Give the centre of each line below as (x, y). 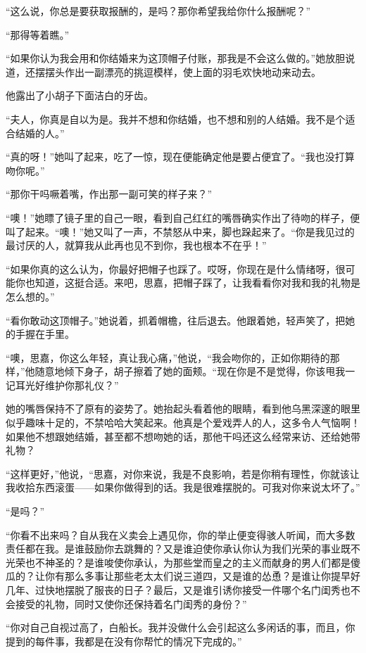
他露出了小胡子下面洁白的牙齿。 (80, 95)
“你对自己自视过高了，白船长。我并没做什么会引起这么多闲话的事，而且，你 (181, 627)
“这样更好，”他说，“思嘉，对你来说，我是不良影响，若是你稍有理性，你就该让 (183, 473)
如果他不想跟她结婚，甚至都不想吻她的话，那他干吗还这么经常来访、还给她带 (183, 436)
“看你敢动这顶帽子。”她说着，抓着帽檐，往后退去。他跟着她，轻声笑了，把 (176, 320)
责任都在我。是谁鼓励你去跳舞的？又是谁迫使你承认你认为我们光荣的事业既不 (183, 549)
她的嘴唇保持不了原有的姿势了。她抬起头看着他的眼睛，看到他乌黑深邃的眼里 (183, 408)
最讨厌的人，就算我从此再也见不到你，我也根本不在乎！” (136, 245)
